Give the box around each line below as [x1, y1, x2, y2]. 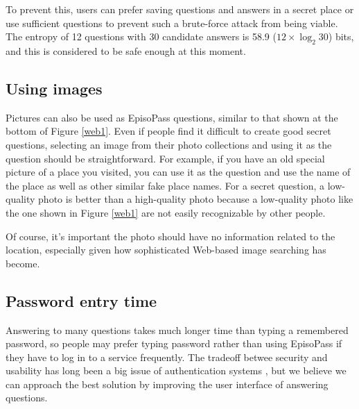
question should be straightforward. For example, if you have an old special [6, 151, 325, 165]
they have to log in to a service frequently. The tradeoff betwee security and [6, 349, 328, 364]
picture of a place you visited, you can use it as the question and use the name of [6, 165, 351, 179]
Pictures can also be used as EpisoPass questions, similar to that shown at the [6, 110, 338, 124]
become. [6, 256, 40, 270]
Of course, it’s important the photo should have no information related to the [6, 228, 335, 243]
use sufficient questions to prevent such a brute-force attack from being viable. [6, 15, 338, 30]
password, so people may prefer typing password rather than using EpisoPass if [6, 336, 342, 351]
